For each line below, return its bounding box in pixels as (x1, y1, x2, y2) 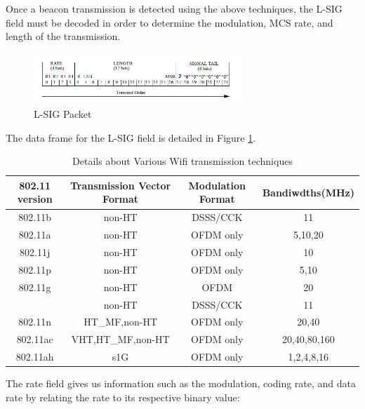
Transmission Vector (69, 177, 171, 192)
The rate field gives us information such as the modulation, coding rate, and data (6, 376, 356, 391)
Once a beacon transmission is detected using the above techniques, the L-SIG (6, 1, 343, 15)
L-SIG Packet (34, 107, 92, 121)
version (17, 192, 53, 206)
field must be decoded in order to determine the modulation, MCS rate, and (6, 15, 333, 29)
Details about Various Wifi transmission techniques (72, 154, 293, 168)
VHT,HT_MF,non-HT (71, 332, 170, 347)
